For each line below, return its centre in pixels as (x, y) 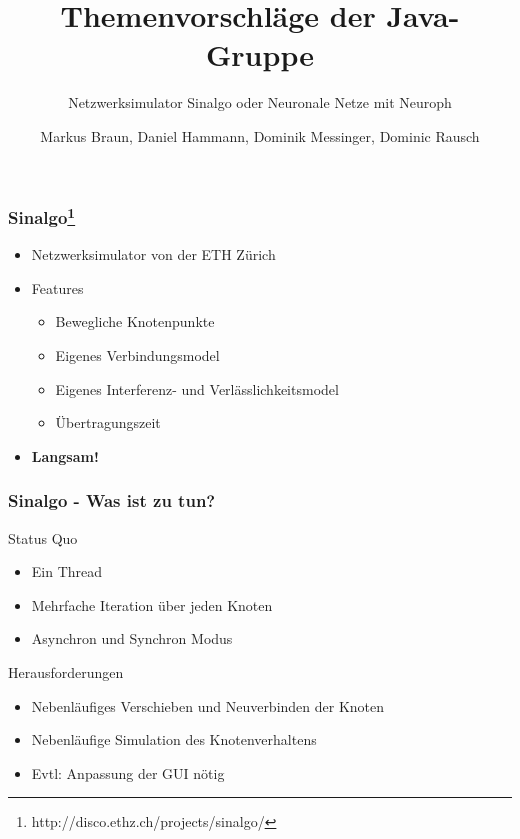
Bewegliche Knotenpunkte (135, 321)
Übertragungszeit (108, 422)
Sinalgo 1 (42, 215)
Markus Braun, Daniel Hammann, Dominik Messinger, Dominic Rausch (260, 135)
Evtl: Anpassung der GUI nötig (128, 772)
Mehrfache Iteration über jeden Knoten (152, 604)
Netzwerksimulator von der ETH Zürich (153, 254)
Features (57, 287)
